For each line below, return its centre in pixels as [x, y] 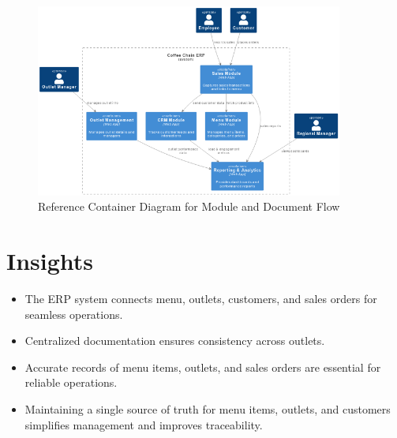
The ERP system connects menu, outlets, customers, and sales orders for [201, 299]
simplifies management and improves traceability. [144, 424]
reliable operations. [71, 382]
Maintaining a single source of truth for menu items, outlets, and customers [208, 409]
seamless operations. [74, 314]
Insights [50, 261]
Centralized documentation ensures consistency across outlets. [175, 341]
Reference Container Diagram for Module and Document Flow [189, 206]
